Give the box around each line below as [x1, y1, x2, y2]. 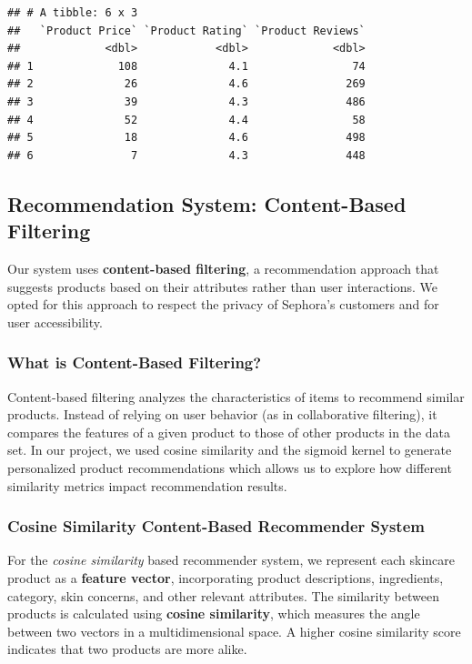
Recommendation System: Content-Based [7, 189, 407, 217]
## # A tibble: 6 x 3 [7, 6, 138, 19]
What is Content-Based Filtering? [7, 351, 262, 374]
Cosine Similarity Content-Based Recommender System [7, 515, 425, 538]
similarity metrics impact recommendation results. [7, 476, 287, 495]
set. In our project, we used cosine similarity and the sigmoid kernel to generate [7, 440, 452, 459]
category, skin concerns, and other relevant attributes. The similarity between [7, 586, 439, 605]
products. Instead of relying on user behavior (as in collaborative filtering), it [7, 405, 437, 424]
